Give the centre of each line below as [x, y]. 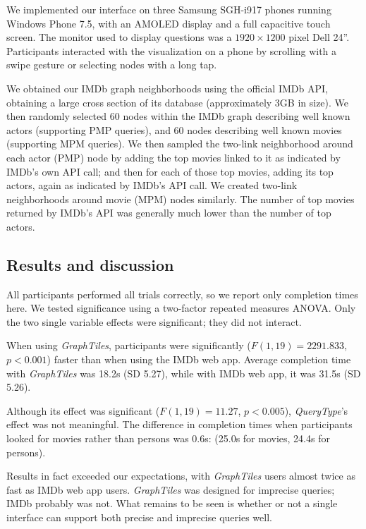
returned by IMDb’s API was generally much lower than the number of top [169, 213]
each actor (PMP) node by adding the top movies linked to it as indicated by [173, 157]
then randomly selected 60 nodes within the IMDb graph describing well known [178, 116]
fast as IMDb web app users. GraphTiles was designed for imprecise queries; [171, 489]
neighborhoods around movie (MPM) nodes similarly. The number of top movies [181, 199]
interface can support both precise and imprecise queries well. [139, 517]
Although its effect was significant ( [83, 410]
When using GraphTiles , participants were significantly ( [129, 345]
